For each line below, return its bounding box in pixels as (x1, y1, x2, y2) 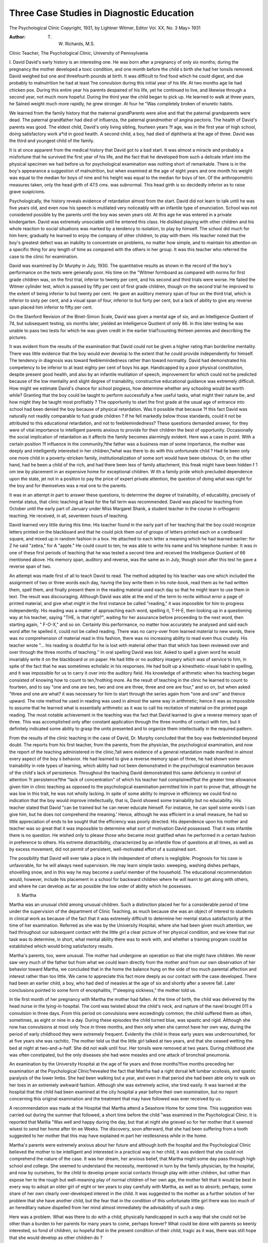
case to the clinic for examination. (9, 254, 78, 260)
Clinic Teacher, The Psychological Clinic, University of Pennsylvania (9, 50, 148, 56)
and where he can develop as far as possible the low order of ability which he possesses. (9, 883, 192, 889)
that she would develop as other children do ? (9, 1235, 103, 1241)
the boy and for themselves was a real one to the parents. (9, 483, 128, 489)
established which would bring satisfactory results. (9, 943, 114, 949)
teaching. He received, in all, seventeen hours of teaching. (9, 513, 129, 519)
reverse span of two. (9, 563, 52, 569)
